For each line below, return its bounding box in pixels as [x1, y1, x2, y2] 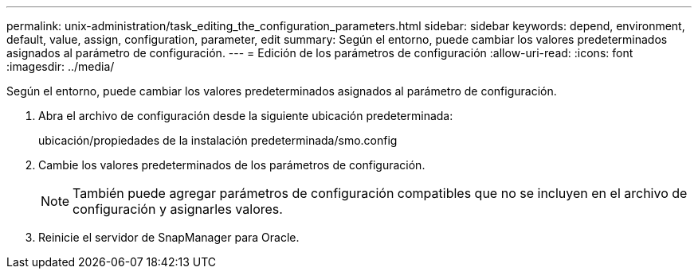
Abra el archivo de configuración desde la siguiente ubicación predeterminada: [38, 109, 453, 122]
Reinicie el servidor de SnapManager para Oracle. [38, 230, 300, 244]
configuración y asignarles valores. [73, 201, 283, 217]
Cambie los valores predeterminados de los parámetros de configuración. [38, 158, 425, 172]
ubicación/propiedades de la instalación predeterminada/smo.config [38, 134, 398, 147]
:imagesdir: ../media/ [6, 60, 115, 73]
